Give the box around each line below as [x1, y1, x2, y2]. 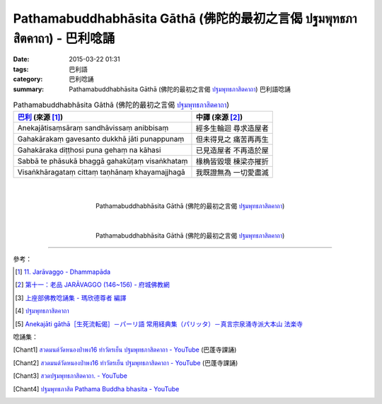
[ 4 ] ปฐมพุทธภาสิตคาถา [15, 306, 70, 315]
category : [13, 75, 43, 83]
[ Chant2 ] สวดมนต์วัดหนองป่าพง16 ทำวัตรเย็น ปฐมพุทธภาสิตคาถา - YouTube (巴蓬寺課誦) [13, 358, 238, 367]
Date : [13, 55, 30, 64]
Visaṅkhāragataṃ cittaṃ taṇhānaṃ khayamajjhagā [17, 167, 185, 177]
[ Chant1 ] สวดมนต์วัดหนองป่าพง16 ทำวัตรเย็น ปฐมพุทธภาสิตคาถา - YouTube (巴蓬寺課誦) [13, 345, 237, 354]
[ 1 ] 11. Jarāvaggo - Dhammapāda [15, 267, 111, 276]
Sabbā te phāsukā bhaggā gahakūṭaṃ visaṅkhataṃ [17, 156, 188, 166]
